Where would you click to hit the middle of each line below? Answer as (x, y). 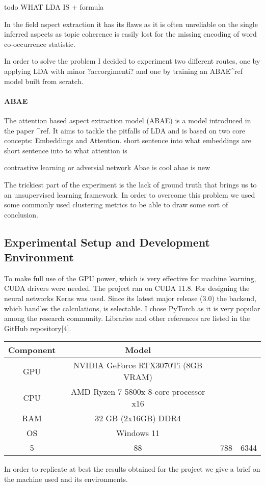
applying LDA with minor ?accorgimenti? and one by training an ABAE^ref (124, 71)
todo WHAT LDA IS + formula (54, 7)
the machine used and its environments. (66, 479)
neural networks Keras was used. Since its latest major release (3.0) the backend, (130, 298)
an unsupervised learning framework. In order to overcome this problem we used (130, 194)
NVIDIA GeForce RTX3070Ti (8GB (138, 365)
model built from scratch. (44, 81)
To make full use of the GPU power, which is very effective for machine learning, (130, 278)
